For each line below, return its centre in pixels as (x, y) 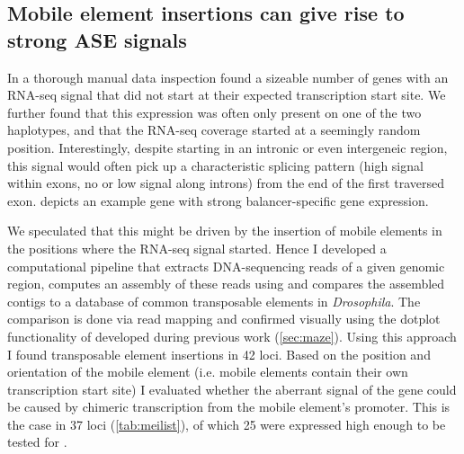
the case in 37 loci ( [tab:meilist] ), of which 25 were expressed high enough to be (227, 424)
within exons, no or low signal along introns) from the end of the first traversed (226, 183)
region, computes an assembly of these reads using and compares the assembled (226, 284)
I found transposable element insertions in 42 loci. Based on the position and (219, 354)
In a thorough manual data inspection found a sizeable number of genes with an (228, 77)
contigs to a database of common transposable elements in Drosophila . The (214, 301)
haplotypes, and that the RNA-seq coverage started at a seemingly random (214, 130)
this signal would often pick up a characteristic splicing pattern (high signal (215, 165)
